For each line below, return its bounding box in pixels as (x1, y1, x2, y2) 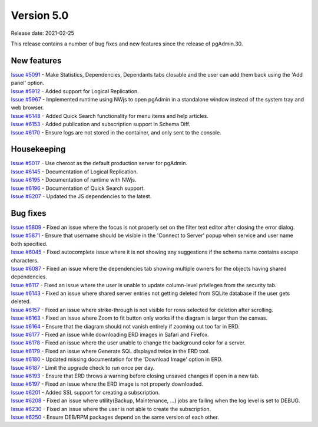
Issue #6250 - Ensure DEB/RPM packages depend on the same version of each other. (11, 413, 219, 421)
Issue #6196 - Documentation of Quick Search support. (11, 185, 145, 192)
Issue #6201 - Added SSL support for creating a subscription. (11, 389, 160, 396)
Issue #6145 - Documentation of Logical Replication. (11, 168, 138, 175)
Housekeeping (11, 144, 66, 155)
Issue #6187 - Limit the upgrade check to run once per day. (11, 364, 155, 371)
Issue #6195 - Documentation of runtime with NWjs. (11, 176, 137, 183)
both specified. (11, 240, 48, 247)
